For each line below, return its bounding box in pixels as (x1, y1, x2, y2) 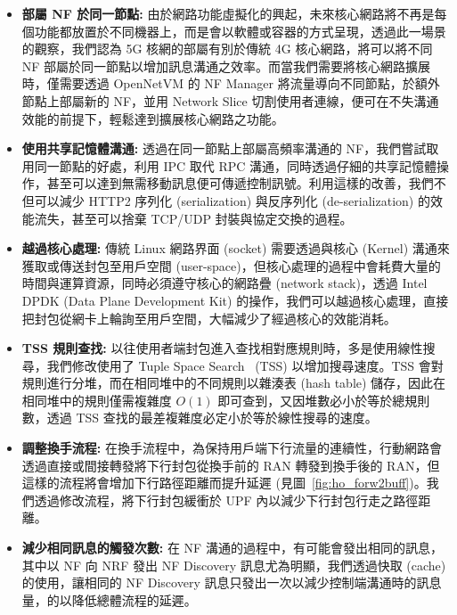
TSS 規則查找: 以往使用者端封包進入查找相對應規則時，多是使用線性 (21, 339, 423, 357)
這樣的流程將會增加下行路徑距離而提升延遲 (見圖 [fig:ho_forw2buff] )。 (21, 473, 427, 492)
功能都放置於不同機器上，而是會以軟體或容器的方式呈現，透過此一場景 (34, 21, 446, 40)
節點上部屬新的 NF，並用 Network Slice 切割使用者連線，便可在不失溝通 (21, 91, 439, 110)
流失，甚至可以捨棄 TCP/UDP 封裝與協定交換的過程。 (34, 209, 353, 227)
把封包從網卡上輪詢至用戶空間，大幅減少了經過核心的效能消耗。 (21, 308, 396, 327)
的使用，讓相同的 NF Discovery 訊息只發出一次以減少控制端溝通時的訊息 (21, 573, 442, 592)
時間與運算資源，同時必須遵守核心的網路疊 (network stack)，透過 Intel (21, 274, 428, 292)
